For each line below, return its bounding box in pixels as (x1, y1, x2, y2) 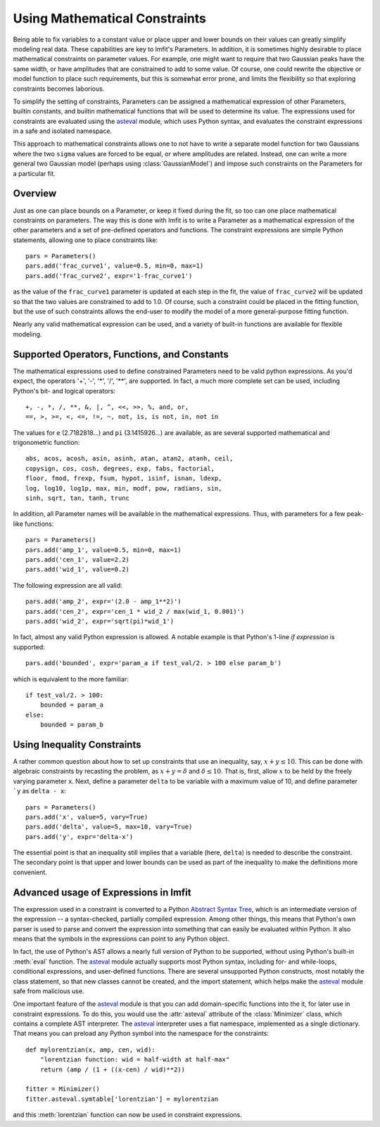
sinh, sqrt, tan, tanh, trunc (25, 494, 130, 503)
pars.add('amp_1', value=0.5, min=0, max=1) (25, 546, 182, 554)
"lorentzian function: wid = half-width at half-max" (39, 1056, 230, 1064)
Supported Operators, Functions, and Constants (13, 348, 229, 360)
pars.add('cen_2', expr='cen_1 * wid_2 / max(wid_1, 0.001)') (25, 607, 245, 615)
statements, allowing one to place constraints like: (13, 236, 158, 244)
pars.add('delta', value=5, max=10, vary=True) (25, 823, 193, 831)
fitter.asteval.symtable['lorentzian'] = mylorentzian (25, 1095, 219, 1103)
